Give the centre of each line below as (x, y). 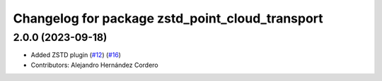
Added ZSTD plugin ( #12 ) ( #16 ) (76, 55)
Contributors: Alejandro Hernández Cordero (94, 65)
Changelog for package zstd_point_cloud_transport (168, 18)
